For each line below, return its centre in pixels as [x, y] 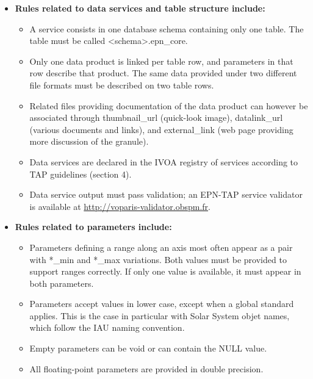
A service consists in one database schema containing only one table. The [167, 28]
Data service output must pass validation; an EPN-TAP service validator [166, 194]
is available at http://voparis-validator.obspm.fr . [120, 206]
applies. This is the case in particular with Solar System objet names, [160, 315]
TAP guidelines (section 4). [81, 174]
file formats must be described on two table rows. [122, 85]
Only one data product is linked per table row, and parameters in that [161, 61]
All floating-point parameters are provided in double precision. [146, 368]
